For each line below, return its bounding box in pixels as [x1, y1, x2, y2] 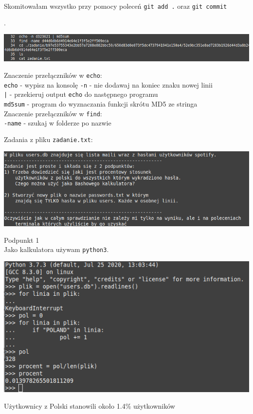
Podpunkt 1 [4, 234, 39, 245]
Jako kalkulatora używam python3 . [4, 244, 109, 254]
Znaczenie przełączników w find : [4, 108, 102, 118]
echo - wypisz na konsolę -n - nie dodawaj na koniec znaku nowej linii [4, 79, 213, 90]
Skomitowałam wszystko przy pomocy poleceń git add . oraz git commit [4, 1, 227, 11]
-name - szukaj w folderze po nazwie [4, 118, 111, 128]
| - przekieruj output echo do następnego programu [4, 89, 158, 99]
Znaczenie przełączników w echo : [4, 70, 102, 80]
